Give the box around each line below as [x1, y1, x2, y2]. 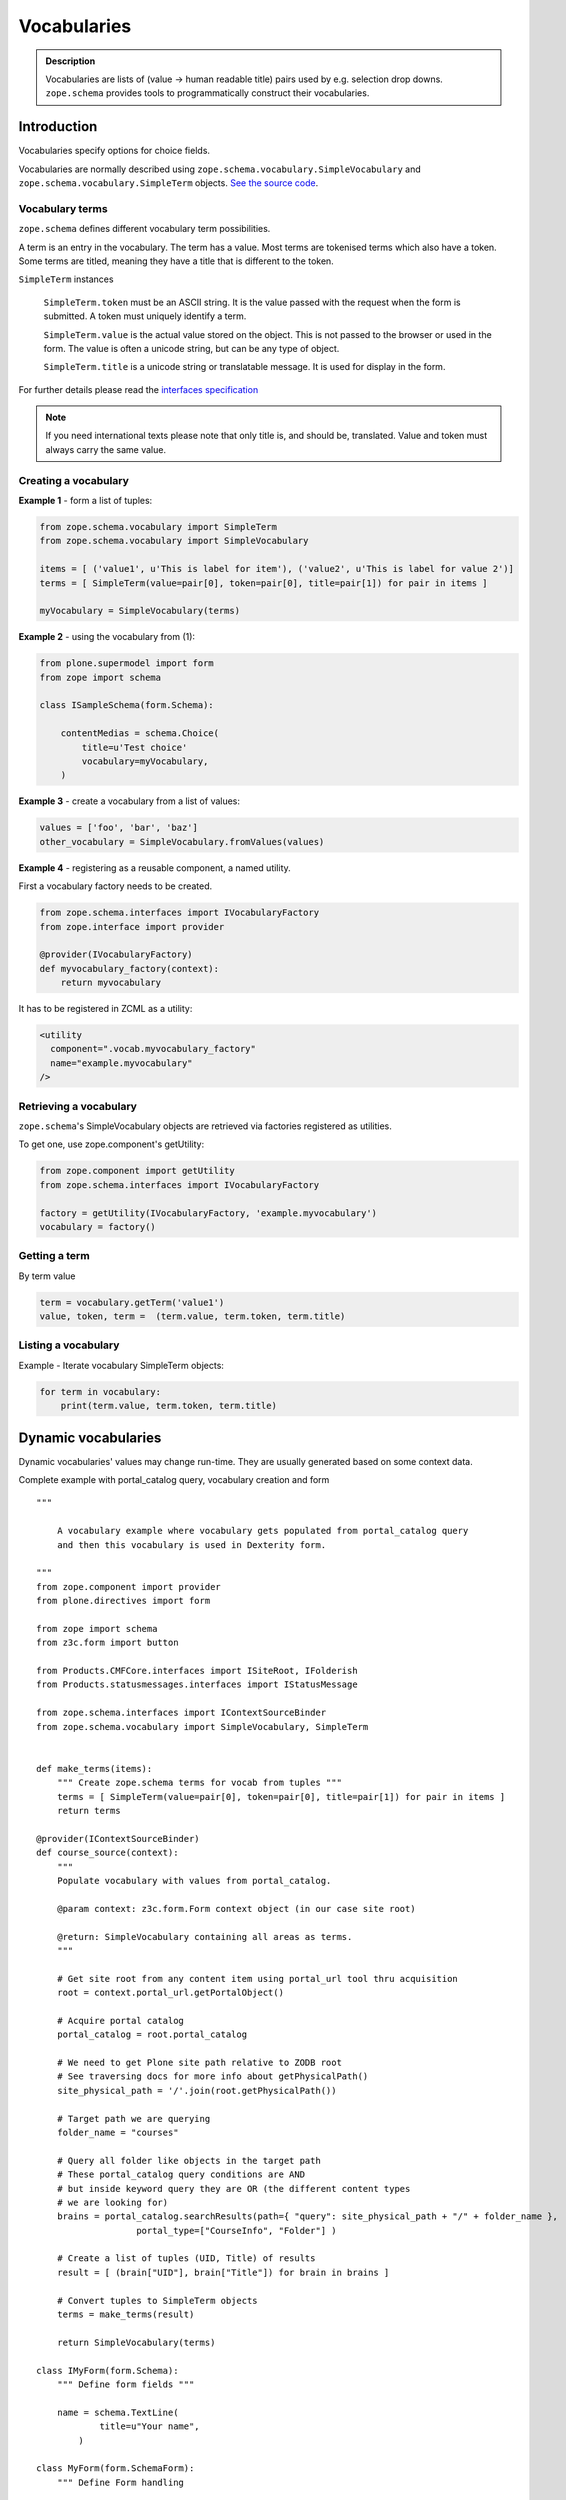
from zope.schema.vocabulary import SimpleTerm [39, 521, 277, 532]
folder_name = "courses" [56, 2126, 179, 2138]
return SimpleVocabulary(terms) [56, 2336, 216, 2348]
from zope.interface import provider [39, 921, 225, 932]
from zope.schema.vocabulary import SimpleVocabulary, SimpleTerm [36, 1721, 369, 1732]
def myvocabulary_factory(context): [39, 963, 220, 974]
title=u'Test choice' [81, 741, 188, 753]
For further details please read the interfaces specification [18, 383, 259, 395]
